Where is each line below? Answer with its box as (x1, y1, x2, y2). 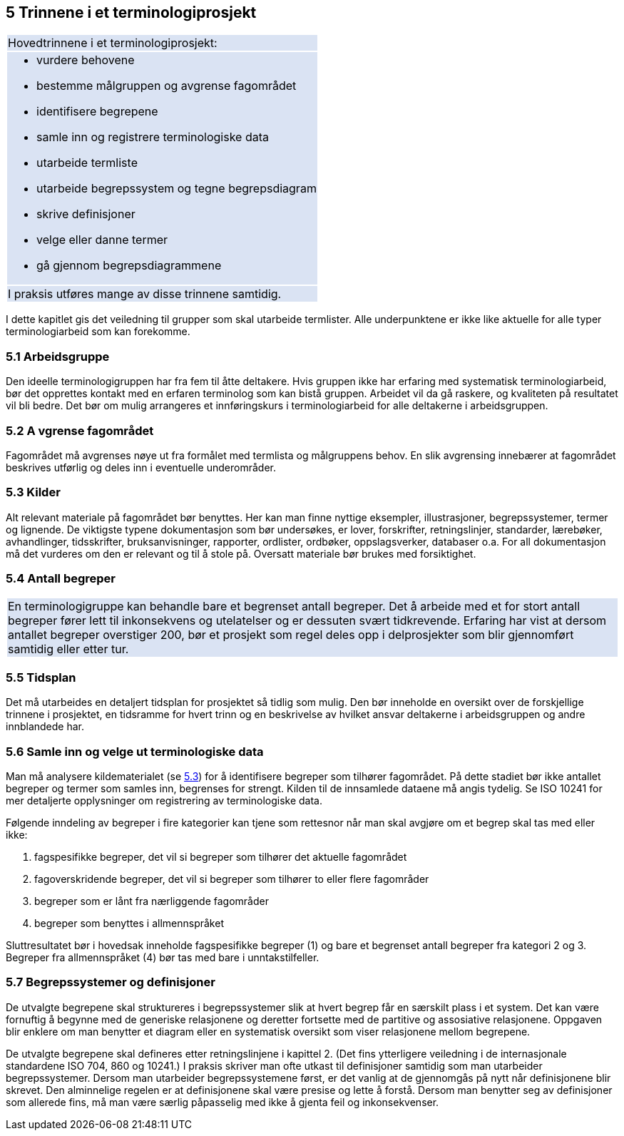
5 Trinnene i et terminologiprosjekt (6, 4, 257, 21)
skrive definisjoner (36, 207, 135, 222)
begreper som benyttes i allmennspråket (34, 916, 224, 929)
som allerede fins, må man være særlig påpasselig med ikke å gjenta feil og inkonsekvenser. (6, 1095, 439, 1108)
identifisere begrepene (36, 104, 158, 119)
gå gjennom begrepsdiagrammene (36, 258, 222, 273)
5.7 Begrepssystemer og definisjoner (6, 975, 215, 990)
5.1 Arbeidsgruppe (6, 349, 110, 364)
